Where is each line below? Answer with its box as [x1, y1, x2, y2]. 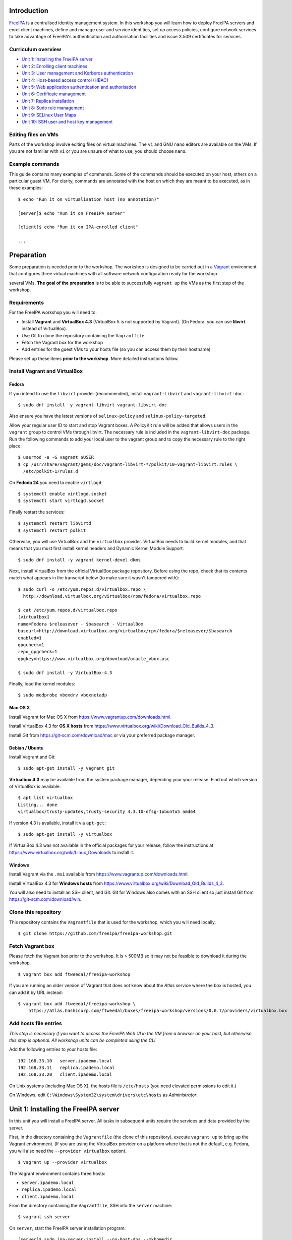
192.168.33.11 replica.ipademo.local [18, 1065, 115, 1071]
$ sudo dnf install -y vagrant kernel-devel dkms [18, 557, 141, 562]
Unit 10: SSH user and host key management [21, 119, 113, 124]
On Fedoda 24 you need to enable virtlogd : [9, 479, 103, 486]
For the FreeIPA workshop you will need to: [9, 310, 97, 315]
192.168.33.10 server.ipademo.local [18, 1058, 113, 1063]
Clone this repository [9, 909, 61, 916]
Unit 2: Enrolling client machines [21, 63, 88, 69]
